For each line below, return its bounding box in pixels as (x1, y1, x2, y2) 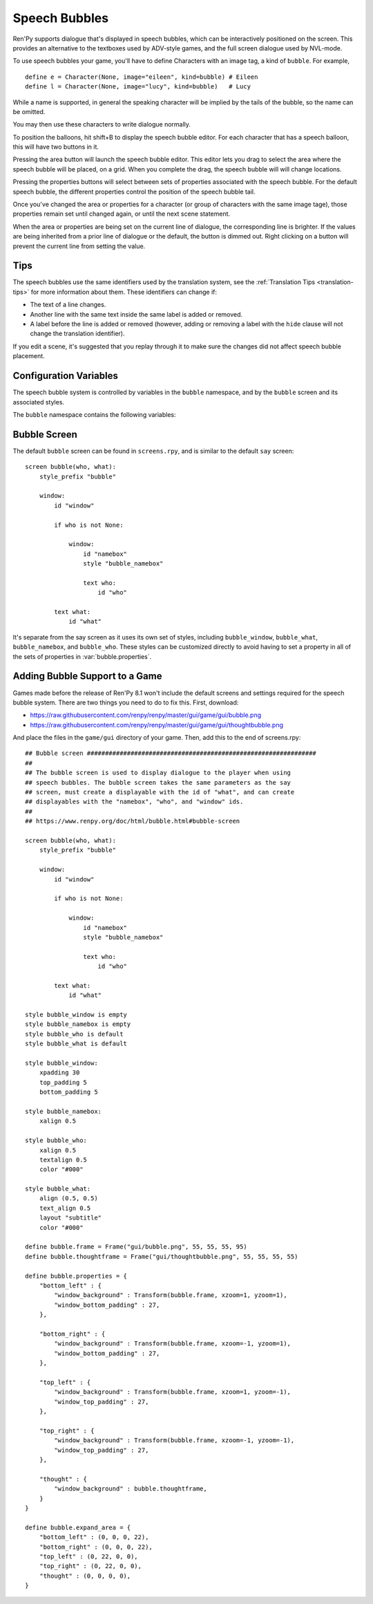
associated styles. (12, 398, 65, 406)
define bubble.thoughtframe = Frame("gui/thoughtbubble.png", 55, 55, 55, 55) (25, 1252, 298, 1260)
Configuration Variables (12, 370, 119, 382)
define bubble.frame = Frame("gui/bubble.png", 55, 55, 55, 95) (25, 1243, 248, 1251)
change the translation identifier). (30, 329, 125, 338)
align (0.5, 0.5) (39, 1195, 98, 1202)
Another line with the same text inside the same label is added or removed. (30, 310, 243, 318)
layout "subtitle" (39, 1214, 102, 1222)
